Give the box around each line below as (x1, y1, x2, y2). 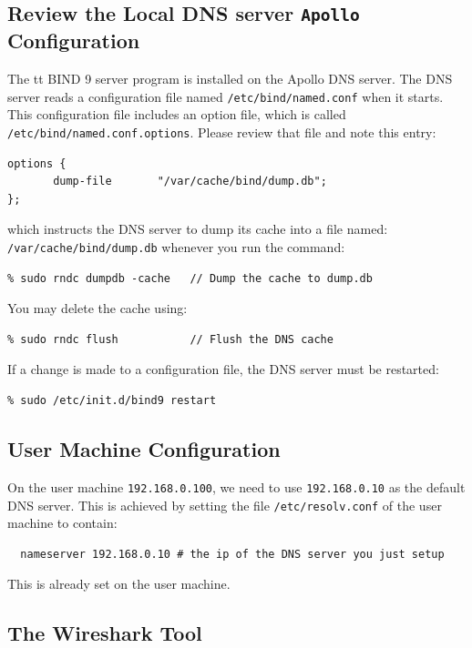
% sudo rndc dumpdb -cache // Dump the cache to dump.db (7, 271, 373, 285)
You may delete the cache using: (7, 299, 188, 318)
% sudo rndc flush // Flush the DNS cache (7, 332, 333, 346)
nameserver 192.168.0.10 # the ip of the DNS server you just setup (20, 547, 445, 561)
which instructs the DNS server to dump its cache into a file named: (7, 219, 388, 238)
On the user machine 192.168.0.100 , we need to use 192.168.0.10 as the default (7, 477, 466, 496)
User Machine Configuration (7, 435, 281, 463)
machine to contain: (7, 513, 118, 532)
